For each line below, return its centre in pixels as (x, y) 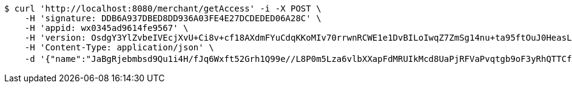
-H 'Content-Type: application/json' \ (119, 47)
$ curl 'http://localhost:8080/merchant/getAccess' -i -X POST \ (163, 8)
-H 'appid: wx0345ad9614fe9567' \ (106, 28)
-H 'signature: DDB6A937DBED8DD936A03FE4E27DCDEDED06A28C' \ (173, 18)
